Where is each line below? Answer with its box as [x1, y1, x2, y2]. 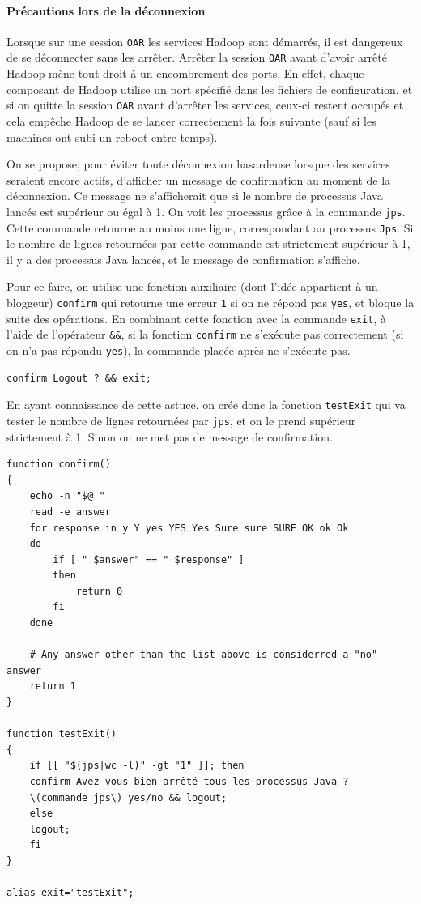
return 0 [75, 585, 123, 597]
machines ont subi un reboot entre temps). [6, 128, 218, 145]
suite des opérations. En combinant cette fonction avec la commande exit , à [6, 309, 386, 326]
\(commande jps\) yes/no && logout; [29, 791, 228, 804]
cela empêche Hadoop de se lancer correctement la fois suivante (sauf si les [6, 112, 376, 129]
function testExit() [6, 728, 117, 740]
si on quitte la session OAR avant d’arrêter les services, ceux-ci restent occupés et [6, 96, 404, 113]
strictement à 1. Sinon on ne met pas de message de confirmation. [6, 428, 333, 445]
